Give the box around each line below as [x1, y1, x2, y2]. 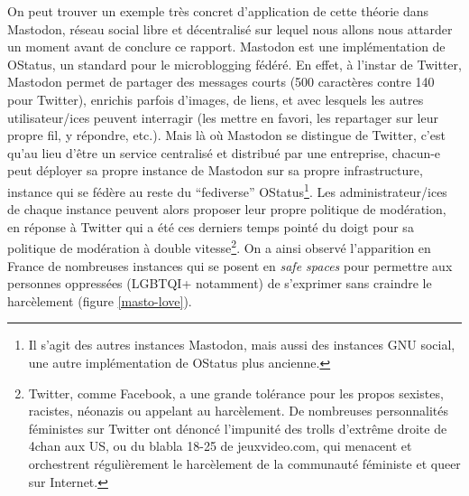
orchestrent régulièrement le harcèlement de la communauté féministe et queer [28, 454, 461, 473]
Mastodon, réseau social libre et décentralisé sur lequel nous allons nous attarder [7, 19, 453, 38]
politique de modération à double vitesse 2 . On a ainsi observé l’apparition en [7, 236, 431, 257]
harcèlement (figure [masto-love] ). [7, 291, 192, 310]
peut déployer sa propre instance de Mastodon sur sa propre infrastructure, [7, 161, 423, 180]
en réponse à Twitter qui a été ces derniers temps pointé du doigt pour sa [7, 217, 414, 236]
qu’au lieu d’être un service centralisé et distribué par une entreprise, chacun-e [7, 143, 441, 162]
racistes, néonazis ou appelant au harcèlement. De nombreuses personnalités [28, 401, 448, 420]
